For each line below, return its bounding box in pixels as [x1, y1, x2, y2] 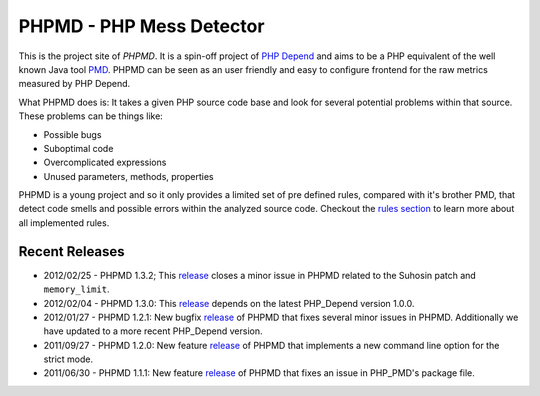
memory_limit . [43, 283, 110, 295]
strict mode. [43, 353, 94, 365]
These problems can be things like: [18, 110, 164, 122]
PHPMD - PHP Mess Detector [18, 15, 265, 37]
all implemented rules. [18, 216, 110, 229]
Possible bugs [43, 128, 102, 140]
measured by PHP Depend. [18, 78, 131, 90]
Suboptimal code [43, 142, 114, 154]
